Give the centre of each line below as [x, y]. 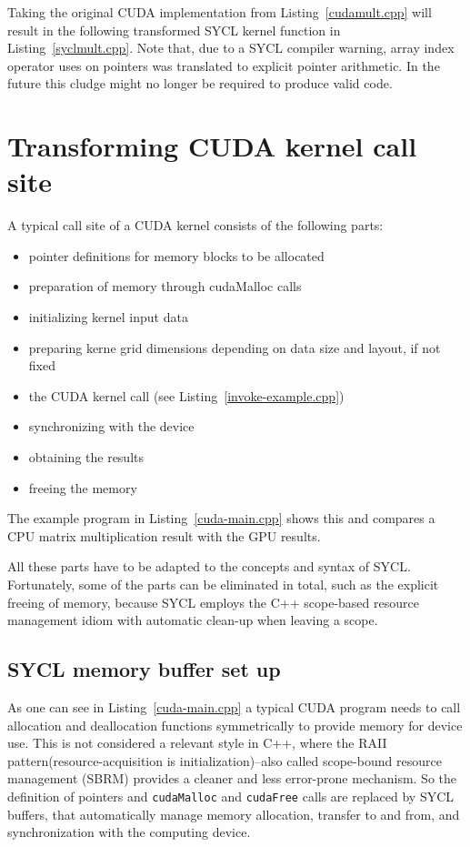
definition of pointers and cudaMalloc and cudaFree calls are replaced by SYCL [231, 796]
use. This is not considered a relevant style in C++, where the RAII [197, 743]
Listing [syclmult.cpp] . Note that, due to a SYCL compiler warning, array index [231, 48]
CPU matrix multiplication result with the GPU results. [164, 535]
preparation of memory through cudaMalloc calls [165, 286]
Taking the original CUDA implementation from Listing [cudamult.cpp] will [220, 12]
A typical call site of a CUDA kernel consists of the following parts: [195, 225]
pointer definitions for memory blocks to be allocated [176, 255]
